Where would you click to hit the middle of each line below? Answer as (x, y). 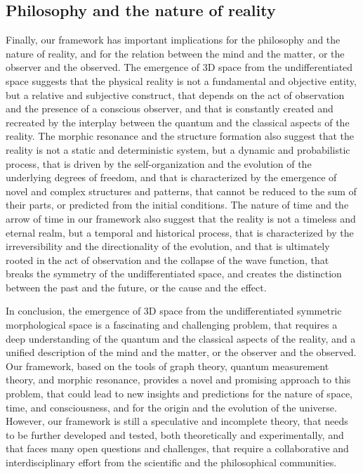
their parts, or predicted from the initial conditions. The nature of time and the (177, 205)
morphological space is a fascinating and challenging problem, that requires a (172, 325)
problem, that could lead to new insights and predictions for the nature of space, (179, 394)
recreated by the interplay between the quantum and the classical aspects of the (178, 122)
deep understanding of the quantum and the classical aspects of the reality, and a (181, 338)
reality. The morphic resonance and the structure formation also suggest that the (180, 136)
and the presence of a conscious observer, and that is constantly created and (170, 108)
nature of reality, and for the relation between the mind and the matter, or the (175, 53)
